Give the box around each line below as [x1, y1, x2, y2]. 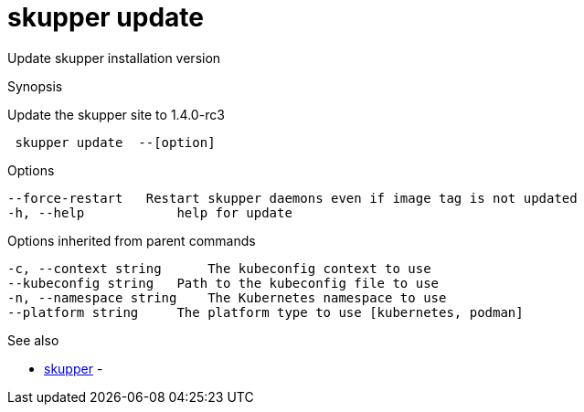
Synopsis [7, 78, 63, 94]
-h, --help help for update [7, 205, 292, 220]
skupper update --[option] [15, 134, 216, 150]
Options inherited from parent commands [7, 232, 256, 248]
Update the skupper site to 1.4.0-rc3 [7, 106, 225, 122]
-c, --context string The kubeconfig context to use [7, 260, 431, 276]
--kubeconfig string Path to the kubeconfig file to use [7, 275, 440, 291]
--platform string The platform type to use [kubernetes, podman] [7, 304, 524, 320]
